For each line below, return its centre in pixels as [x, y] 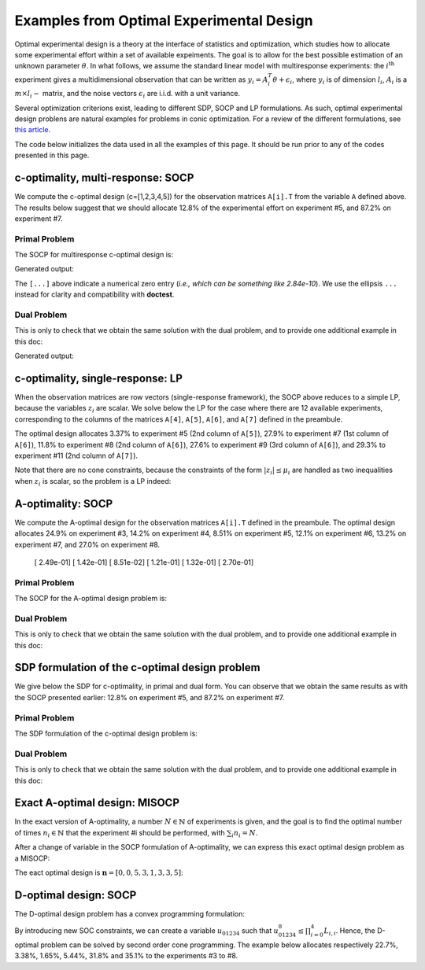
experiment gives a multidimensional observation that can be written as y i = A [141, 80]
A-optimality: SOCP [64, 503]
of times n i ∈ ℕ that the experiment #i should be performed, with [120, 834]
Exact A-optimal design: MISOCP [97, 803]
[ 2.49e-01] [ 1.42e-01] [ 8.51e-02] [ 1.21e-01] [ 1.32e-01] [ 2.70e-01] [144, 562]
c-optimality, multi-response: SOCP [104, 178]
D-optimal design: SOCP [76, 895]
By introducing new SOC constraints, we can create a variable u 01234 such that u [147, 931]
